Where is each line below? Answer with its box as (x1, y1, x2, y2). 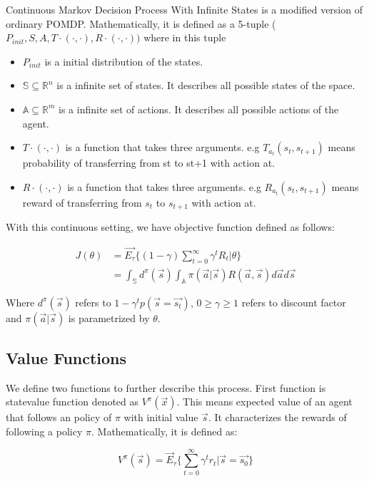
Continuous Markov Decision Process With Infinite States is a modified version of (6, 2, 363, 16)
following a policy (6, 424, 83, 439)
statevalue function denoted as (6, 394, 139, 409)
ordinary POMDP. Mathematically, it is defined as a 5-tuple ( (6, 16, 276, 31)
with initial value (123, 410, 198, 425)
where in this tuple (143, 30, 226, 45)
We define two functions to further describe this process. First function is (6, 380, 326, 395)
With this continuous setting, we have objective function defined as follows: (6, 219, 335, 234)
